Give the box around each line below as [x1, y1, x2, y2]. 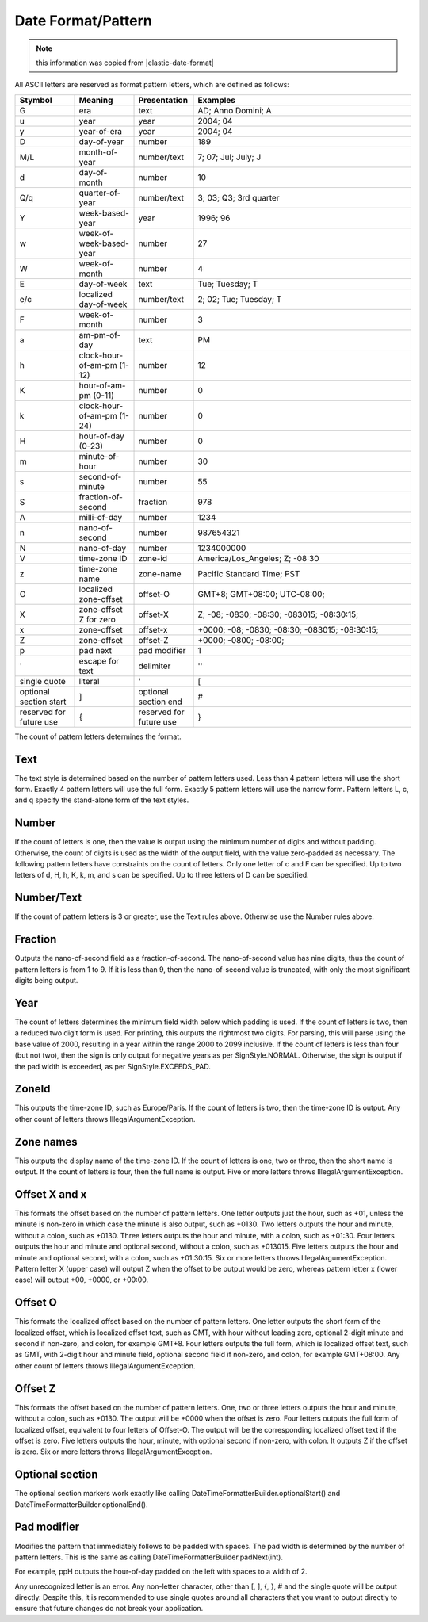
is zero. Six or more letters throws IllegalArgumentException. [14, 1447, 212, 1456]
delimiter [138, 660, 171, 671]
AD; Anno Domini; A [197, 105, 272, 116]
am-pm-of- [78, 329, 121, 340]
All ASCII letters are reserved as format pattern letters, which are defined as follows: [14, 80, 289, 90]
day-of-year [78, 136, 124, 147]
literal [78, 675, 100, 687]
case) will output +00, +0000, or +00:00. [14, 1275, 149, 1284]
